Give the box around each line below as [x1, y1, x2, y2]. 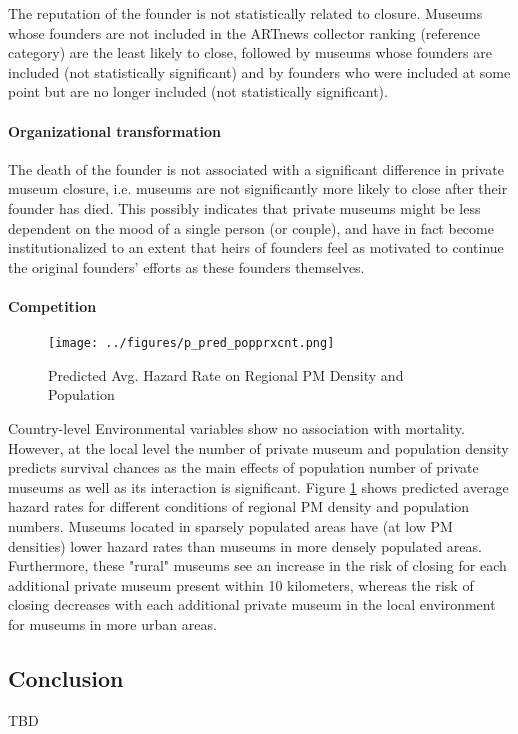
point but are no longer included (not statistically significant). [8, 81, 388, 102]
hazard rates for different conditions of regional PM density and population [8, 496, 470, 517]
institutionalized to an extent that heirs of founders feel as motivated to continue [8, 237, 504, 258]
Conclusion [8, 662, 124, 693]
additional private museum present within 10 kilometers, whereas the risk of [8, 574, 474, 595]
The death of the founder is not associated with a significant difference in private [8, 158, 504, 179]
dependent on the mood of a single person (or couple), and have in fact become [8, 217, 494, 238]
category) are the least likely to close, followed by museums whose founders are [8, 42, 492, 63]
